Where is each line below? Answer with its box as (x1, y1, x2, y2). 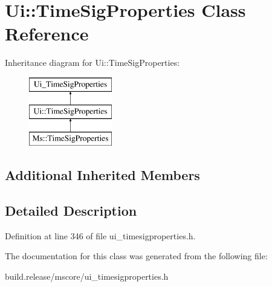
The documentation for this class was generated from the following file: (5, 250, 268, 262)
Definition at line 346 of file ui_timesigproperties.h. (5, 229, 196, 242)
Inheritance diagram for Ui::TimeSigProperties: (5, 56, 180, 69)
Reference (5, 21, 89, 46)
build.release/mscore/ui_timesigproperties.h (5, 270, 169, 283)
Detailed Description (5, 201, 137, 220)
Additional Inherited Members (5, 166, 200, 184)
